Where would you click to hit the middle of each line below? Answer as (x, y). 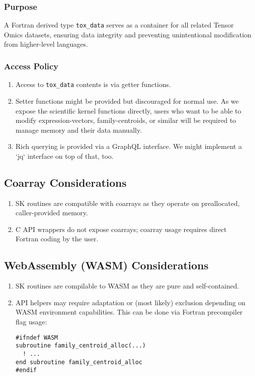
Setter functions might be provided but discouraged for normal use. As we (127, 101)
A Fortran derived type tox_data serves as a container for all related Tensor (119, 25)
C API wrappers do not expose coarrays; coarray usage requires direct (121, 229)
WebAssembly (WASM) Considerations (106, 265)
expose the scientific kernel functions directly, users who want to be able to (128, 110)
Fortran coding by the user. (57, 239)
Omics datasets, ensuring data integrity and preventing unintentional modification (128, 34)
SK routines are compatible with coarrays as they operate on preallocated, (127, 203)
